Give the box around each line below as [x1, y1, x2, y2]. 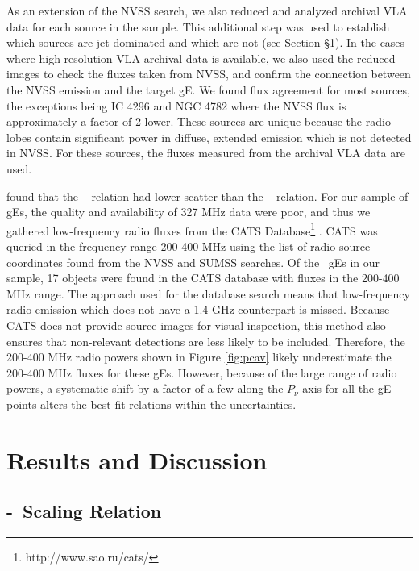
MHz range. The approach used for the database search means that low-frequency [6, 285, 410, 302]
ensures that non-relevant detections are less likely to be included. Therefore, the [6, 332, 405, 349]
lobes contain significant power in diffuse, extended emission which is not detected [6, 128, 412, 145]
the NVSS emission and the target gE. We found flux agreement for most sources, [6, 81, 410, 98]
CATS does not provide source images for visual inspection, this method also [6, 316, 386, 333]
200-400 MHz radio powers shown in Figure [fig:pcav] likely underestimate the [6, 348, 392, 365]
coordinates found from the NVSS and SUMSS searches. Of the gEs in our [6, 253, 380, 270]
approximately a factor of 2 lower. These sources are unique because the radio [6, 113, 391, 130]
